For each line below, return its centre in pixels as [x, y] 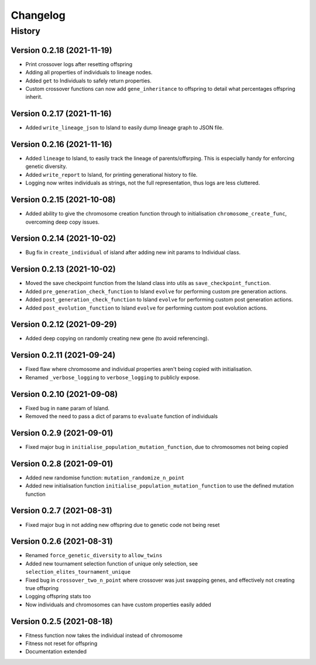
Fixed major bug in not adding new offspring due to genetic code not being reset [123, 525]
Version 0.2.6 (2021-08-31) [62, 541]
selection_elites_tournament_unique [78, 572]
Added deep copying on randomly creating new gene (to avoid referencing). [117, 338]
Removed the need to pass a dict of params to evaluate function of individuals [122, 416]
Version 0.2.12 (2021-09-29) [64, 325]
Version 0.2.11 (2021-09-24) [63, 355]
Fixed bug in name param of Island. [67, 408]
